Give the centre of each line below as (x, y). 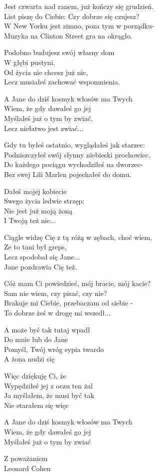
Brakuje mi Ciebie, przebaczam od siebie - (69, 303)
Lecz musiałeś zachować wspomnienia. (62, 82)
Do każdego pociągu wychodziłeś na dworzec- (74, 164)
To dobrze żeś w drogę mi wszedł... (57, 313)
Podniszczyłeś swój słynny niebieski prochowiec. (77, 154)
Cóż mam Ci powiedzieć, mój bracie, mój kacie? (77, 283)
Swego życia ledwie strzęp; (44, 201)
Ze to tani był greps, (35, 247)
